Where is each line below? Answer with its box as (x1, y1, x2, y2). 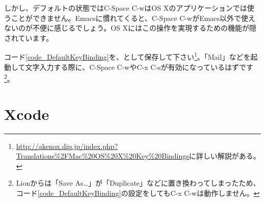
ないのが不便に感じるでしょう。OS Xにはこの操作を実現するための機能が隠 (4, 22, 256, 33)
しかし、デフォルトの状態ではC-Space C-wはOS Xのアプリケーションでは (4, 3, 247, 13)
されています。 (4, 32, 54, 43)
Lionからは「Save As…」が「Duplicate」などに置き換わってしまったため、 (16, 178, 260, 188)
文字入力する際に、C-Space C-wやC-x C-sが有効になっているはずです (25, 61, 253, 72)
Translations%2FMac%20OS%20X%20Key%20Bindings (16, 150, 189, 161)
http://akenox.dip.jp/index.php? (16, 140, 118, 151)
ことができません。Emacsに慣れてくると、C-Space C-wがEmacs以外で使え (11, 12, 256, 23)
